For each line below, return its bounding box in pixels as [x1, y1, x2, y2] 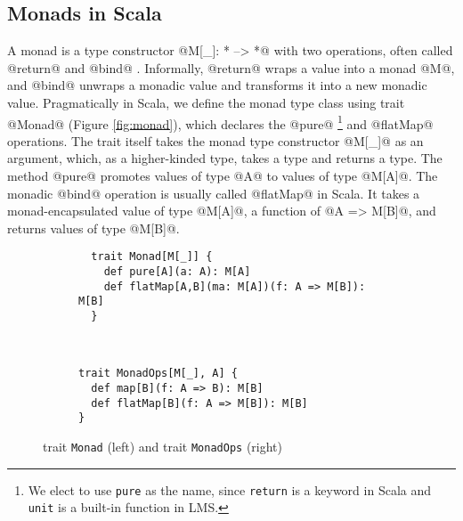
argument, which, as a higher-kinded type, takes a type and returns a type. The [7, 149, 443, 167]
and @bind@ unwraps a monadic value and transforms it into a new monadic [7, 76, 427, 94]
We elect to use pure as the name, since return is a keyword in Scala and [28, 480, 432, 499]
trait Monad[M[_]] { [91, 250, 213, 264]
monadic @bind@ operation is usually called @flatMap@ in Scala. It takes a [7, 183, 420, 202]
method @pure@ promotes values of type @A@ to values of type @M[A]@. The [7, 167, 438, 185]
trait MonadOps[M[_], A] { [78, 367, 238, 380]
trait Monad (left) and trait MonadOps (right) [43, 436, 283, 455]
